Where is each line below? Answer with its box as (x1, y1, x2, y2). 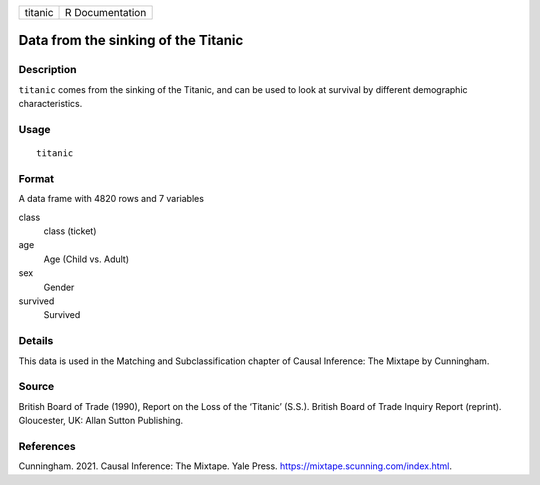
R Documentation (65, 6, 147, 19)
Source (18, 380, 55, 394)
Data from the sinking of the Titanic (18, 32, 244, 49)
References (18, 439, 76, 453)
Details (18, 334, 54, 348)
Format (18, 171, 55, 185)
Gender (43, 281, 75, 293)
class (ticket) (43, 225, 97, 237)
